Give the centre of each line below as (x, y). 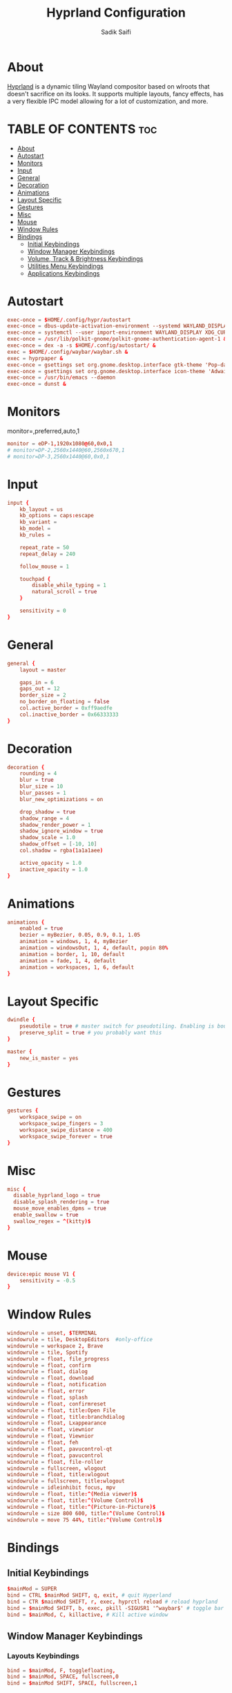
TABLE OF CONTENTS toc (82, 129)
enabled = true (41, 929)
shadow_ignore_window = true (61, 831)
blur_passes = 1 (43, 793)
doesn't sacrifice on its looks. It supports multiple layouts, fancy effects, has (116, 93)
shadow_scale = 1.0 (48, 838)
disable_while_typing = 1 (69, 585)
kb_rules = (35, 535)
